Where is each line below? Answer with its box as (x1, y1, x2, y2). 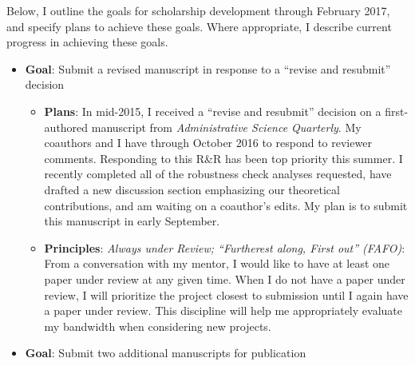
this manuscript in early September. (44, 213, 220, 229)
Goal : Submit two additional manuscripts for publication (25, 344, 306, 361)
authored (44, 118, 89, 135)
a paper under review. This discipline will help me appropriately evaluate (44, 302, 402, 319)
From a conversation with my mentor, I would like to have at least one (44, 255, 390, 272)
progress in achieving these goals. (6, 34, 168, 50)
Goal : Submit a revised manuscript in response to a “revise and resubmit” (25, 60, 391, 77)
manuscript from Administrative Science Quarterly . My (91, 118, 362, 135)
